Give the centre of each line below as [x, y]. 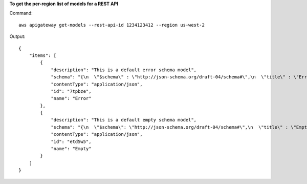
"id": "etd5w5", [71, 141]
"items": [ [43, 55]
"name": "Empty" [71, 149]
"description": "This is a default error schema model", [124, 70]
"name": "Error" [71, 98]
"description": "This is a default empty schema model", [124, 120]
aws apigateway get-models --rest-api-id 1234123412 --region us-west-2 [112, 25]
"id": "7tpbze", [71, 91]
